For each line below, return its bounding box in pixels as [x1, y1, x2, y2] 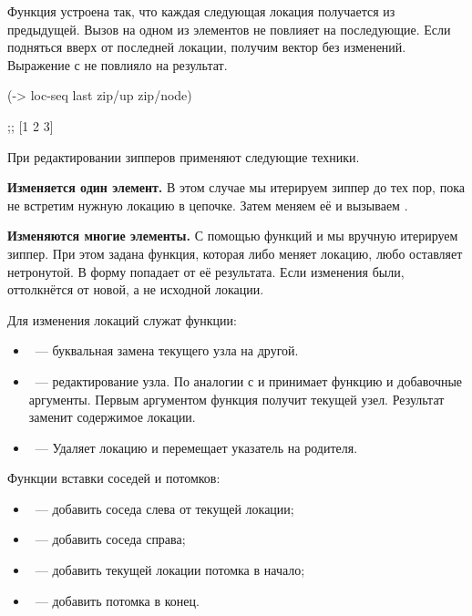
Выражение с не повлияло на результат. [7, 55, 228, 74]
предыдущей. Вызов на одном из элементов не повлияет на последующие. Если [7, 19, 451, 38]
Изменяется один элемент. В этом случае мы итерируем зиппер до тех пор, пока [7, 178, 465, 197]
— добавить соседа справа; [35, 529, 186, 549]
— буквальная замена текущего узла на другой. [35, 341, 299, 360]
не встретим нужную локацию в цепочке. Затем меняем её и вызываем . [7, 195, 408, 214]
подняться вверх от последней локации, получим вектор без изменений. [7, 37, 406, 56]
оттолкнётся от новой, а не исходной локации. [7, 280, 264, 299]
